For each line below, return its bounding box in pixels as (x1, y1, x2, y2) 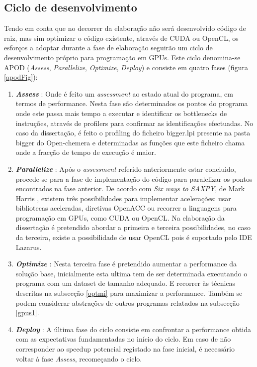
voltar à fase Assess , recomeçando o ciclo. (15, 353, 142, 364)
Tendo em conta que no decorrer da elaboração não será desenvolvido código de (4, 23, 246, 33)
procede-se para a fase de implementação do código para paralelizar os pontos (15, 173, 253, 184)
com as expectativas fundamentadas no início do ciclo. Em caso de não (15, 334, 231, 344)
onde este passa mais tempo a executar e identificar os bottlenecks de (15, 108, 227, 118)
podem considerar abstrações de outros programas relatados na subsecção (15, 297, 240, 308)
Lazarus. (15, 242, 42, 252)
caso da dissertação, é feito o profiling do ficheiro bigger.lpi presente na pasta (15, 127, 251, 138)
